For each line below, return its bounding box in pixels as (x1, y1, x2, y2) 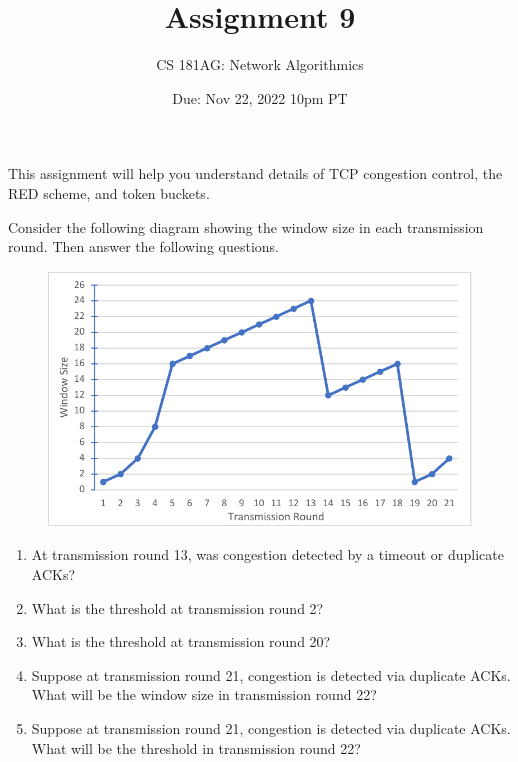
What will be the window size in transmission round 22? (31, 684, 377, 705)
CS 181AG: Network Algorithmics (156, 54, 364, 75)
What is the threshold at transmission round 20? (31, 631, 331, 652)
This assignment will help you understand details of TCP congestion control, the (8, 163, 503, 184)
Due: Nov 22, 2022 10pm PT (172, 87, 348, 108)
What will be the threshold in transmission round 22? (31, 737, 361, 758)
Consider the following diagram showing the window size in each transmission (8, 216, 484, 237)
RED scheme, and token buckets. (8, 182, 210, 203)
